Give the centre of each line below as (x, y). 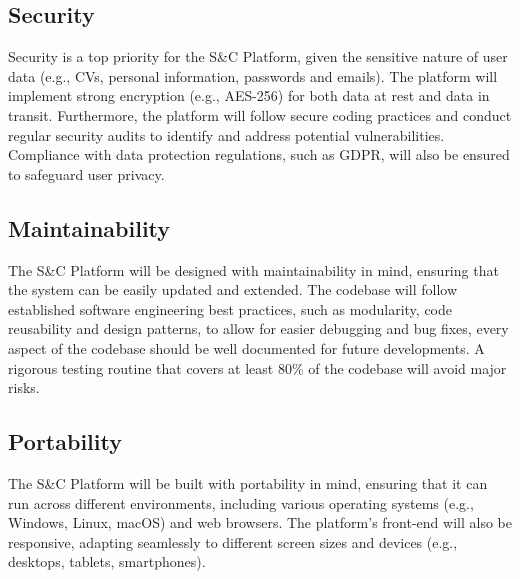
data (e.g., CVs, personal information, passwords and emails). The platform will (253, 75)
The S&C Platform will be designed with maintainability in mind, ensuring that (253, 269)
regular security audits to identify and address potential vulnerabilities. (226, 134)
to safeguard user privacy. (86, 173)
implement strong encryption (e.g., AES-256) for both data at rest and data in (249, 95)
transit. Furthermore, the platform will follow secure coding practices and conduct (260, 114)
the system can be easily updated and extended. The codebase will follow (233, 289)
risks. (24, 387)
